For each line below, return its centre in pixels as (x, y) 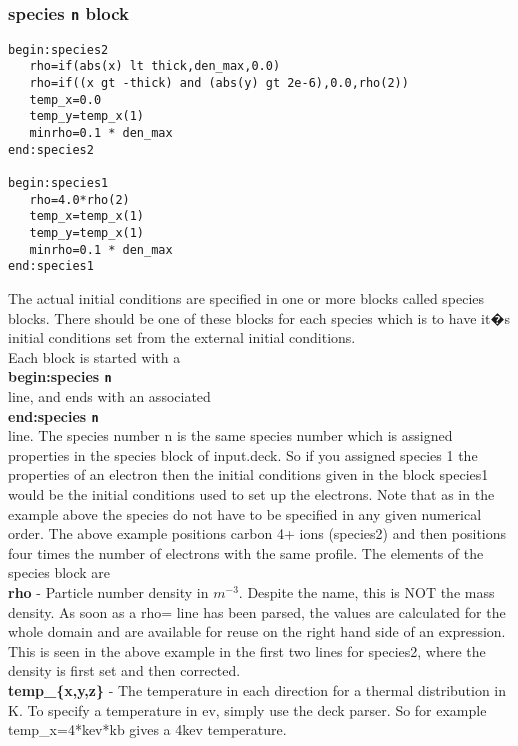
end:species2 (51, 149)
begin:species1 (58, 183)
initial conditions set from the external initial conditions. (182, 337)
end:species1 (51, 266)
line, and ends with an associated (109, 396)
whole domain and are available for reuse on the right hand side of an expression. (257, 631)
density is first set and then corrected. (124, 670)
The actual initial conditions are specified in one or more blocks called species (246, 297)
